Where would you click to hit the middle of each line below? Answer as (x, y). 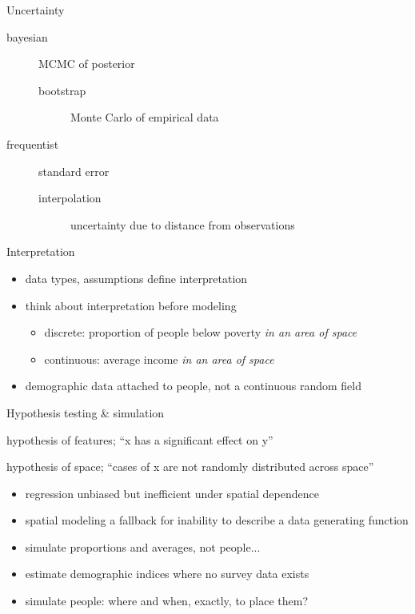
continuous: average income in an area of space (159, 359)
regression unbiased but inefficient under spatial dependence (172, 493)
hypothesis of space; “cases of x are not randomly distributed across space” (190, 466)
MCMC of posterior (87, 64)
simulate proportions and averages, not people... (143, 546)
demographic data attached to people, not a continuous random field (193, 386)
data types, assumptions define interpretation (136, 278)
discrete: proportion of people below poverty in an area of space (201, 332)
